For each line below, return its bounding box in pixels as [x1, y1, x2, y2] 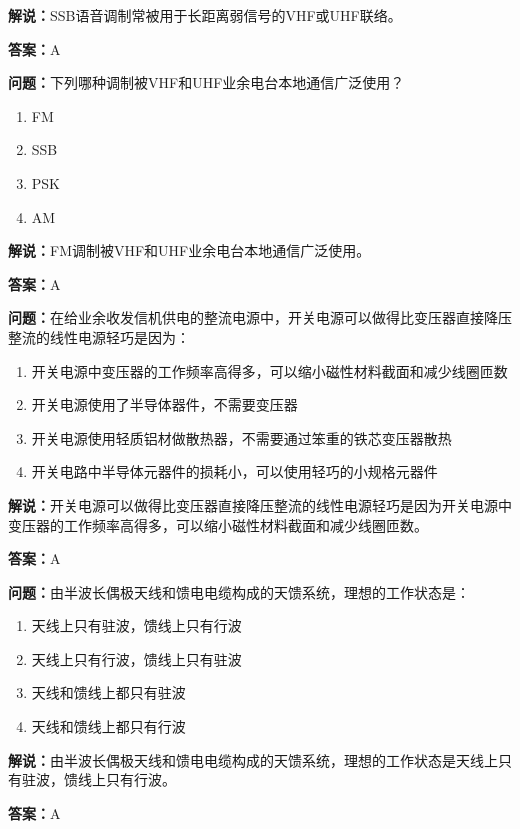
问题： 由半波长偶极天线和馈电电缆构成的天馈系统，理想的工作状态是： [8, 581, 470, 602]
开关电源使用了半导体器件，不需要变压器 [31, 394, 298, 415]
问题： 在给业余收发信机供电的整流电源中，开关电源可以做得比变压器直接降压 [8, 307, 512, 328]
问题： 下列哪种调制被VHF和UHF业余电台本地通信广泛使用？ [8, 72, 405, 93]
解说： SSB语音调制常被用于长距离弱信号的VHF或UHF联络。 [8, 5, 402, 25]
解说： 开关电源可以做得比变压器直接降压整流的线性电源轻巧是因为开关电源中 [8, 494, 512, 515]
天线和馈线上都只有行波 [31, 716, 186, 737]
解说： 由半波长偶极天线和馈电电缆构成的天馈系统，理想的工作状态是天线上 [8, 749, 498, 770]
